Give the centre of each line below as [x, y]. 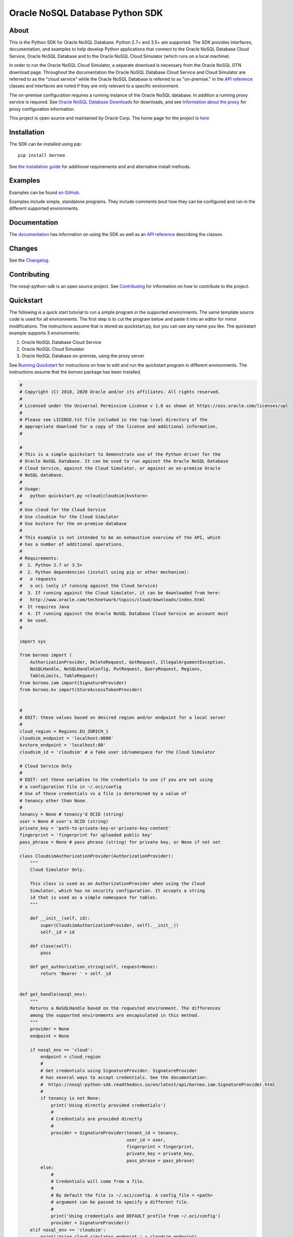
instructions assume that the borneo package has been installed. [75, 372]
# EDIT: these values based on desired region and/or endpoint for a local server [123, 717]
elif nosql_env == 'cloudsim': [68, 1230]
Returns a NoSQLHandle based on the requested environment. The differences [125, 1008]
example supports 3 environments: [45, 333]
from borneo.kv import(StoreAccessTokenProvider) [81, 690]
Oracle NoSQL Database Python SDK [86, 13]
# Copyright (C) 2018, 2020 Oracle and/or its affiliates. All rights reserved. [120, 392]
